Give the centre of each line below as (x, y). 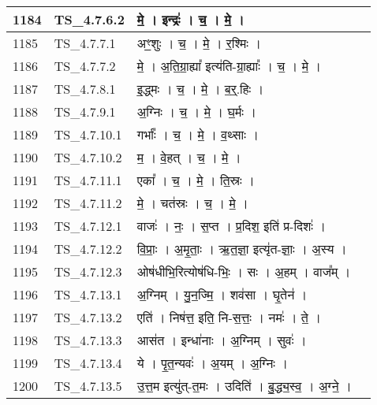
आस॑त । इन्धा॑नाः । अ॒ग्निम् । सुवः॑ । (222, 340)
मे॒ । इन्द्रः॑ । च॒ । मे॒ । (190, 19)
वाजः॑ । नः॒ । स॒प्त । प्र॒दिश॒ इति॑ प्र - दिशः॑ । (231, 226)
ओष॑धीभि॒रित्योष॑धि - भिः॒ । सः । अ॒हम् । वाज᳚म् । (244, 271)
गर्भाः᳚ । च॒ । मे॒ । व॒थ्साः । (198, 134)
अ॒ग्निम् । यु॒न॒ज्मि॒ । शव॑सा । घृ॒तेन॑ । (222, 294)
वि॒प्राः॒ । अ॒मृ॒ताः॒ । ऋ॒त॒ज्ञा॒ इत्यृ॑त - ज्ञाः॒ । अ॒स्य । (242, 249)
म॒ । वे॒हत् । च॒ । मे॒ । (189, 157)
